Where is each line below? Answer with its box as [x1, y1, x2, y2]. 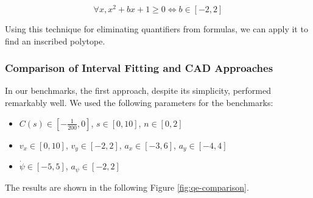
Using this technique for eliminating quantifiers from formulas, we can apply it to [5, 23, 308, 35]
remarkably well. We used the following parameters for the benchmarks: [5, 96, 273, 109]
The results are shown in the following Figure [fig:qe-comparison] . [5, 180, 249, 193]
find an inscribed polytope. [5, 34, 105, 47]
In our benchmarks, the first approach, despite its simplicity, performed [5, 84, 271, 97]
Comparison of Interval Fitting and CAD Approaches [5, 60, 273, 76]
